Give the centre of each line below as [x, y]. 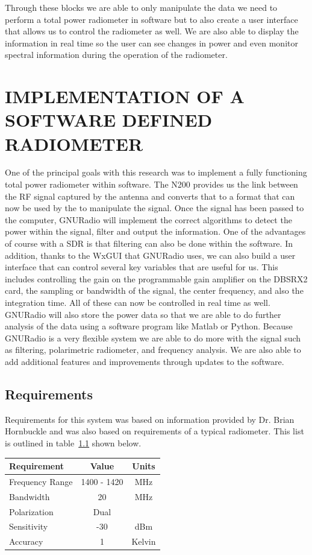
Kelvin [144, 541]
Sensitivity [29, 526]
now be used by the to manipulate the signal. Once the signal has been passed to [154, 208]
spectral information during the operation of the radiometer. [116, 55]
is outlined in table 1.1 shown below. [73, 442]
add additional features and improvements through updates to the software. [145, 361]
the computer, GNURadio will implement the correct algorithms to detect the [148, 219]
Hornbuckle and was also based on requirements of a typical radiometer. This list [154, 431]
